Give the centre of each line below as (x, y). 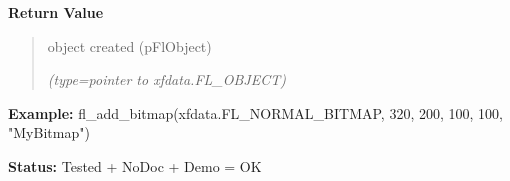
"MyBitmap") (49, 132)
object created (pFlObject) (129, 45)
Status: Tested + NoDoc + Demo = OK (135, 165)
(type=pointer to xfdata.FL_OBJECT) (166, 79)
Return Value (56, 12)
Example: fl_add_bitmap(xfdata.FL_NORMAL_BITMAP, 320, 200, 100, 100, (255, 112)
